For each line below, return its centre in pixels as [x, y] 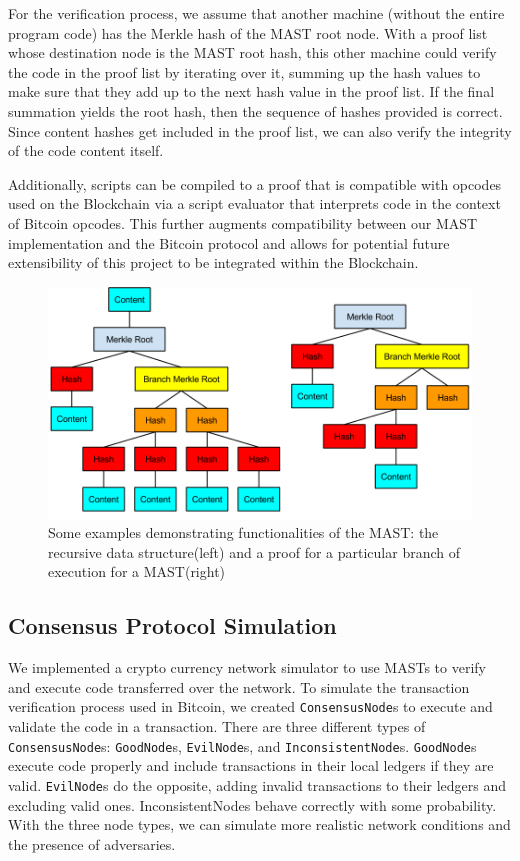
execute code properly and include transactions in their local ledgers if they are [251, 765]
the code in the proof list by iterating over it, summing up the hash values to [244, 71]
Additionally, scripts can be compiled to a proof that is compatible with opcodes [255, 183]
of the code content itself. [86, 150]
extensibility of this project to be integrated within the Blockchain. [213, 262]
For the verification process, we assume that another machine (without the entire [256, 13]
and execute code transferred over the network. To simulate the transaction [239, 686]
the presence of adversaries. [92, 843]
